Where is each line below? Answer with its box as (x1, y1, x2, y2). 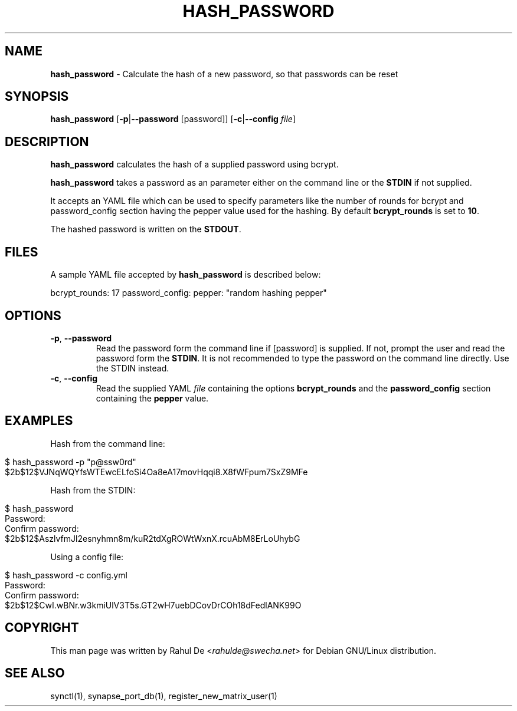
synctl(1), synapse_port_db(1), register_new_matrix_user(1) (50, 690, 277, 701)
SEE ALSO (5, 666, 65, 681)
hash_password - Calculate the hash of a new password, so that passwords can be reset (50, 68, 398, 79)
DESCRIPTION (5, 134, 89, 149)
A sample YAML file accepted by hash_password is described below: (50, 269, 321, 280)
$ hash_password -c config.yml (5, 570, 127, 580)
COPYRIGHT (5, 620, 79, 636)
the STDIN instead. (96, 363, 169, 373)
